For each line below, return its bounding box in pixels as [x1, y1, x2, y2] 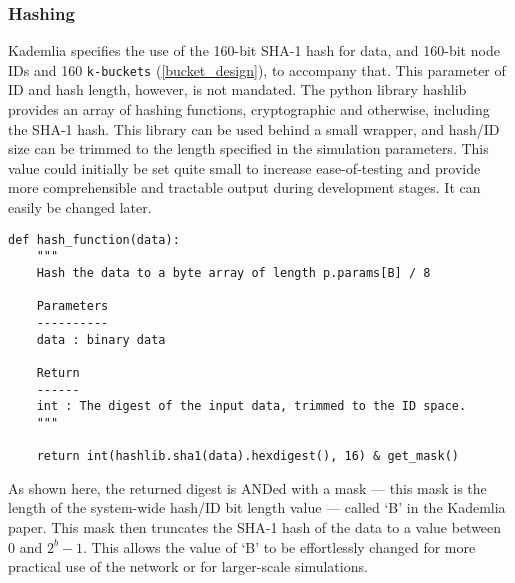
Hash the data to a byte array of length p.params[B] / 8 [36, 265, 431, 280]
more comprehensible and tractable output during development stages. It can [8, 177, 481, 198]
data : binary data [36, 332, 166, 347]
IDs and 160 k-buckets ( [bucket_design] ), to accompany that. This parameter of [8, 59, 506, 80]
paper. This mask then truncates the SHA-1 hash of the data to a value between [8, 517, 502, 537]
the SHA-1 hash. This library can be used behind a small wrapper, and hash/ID [8, 118, 500, 139]
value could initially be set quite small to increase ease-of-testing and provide [8, 157, 481, 178]
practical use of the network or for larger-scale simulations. [8, 556, 368, 577]
